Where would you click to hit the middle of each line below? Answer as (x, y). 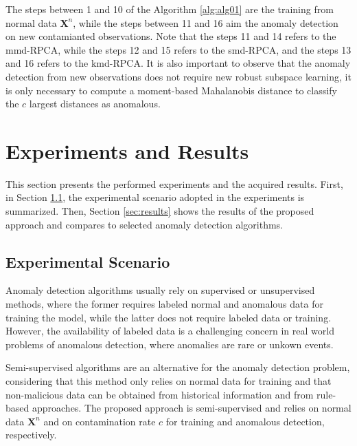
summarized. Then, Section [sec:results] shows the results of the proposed (160, 211)
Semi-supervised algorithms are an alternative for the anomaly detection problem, (178, 367)
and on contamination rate (100, 421)
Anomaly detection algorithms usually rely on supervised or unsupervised (160, 290)
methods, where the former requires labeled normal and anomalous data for (164, 304)
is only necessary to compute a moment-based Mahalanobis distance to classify (171, 90)
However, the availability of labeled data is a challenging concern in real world (170, 331)
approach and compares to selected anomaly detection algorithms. (144, 224)
